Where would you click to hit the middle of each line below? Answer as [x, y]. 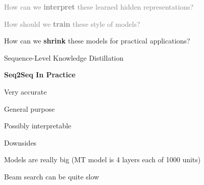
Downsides [20, 142]
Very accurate [25, 91]
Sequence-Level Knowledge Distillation [64, 57]
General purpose [30, 108]
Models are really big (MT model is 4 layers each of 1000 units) [103, 159]
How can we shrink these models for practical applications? [97, 41]
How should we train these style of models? [72, 24]
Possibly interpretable [38, 126]
